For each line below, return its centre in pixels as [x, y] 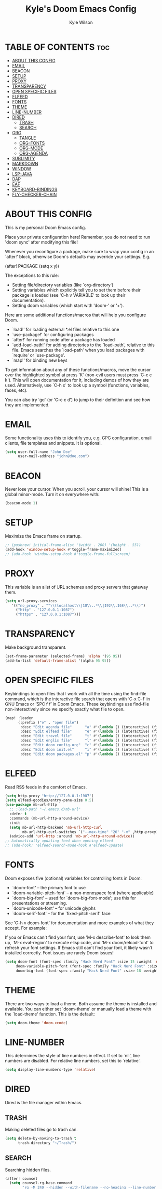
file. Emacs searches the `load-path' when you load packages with [78, 350]
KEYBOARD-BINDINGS [35, 189]
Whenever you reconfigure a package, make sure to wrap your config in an [80, 251]
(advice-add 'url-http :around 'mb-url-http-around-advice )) [72, 836]
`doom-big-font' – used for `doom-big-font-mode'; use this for [74, 898]
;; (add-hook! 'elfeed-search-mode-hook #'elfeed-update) [64, 845]
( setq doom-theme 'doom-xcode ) [36, 1023]
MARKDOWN [25, 163]
